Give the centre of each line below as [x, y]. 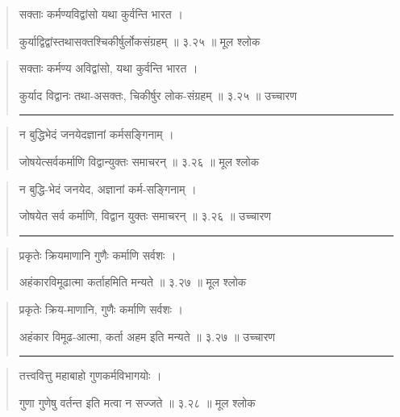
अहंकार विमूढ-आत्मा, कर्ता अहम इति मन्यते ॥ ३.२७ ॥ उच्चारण [147, 336]
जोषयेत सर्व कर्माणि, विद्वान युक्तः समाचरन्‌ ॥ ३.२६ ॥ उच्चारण [145, 216]
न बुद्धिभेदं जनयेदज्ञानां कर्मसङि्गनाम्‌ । [96, 134]
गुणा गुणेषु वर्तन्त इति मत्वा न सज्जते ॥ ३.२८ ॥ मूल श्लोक [137, 402]
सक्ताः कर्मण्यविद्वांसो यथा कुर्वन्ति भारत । [101, 14]
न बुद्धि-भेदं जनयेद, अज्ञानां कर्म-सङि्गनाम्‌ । [108, 188]
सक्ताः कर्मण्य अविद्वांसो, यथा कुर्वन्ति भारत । [108, 68]
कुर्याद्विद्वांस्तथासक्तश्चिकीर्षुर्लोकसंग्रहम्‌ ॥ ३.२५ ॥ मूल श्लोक [140, 41]
